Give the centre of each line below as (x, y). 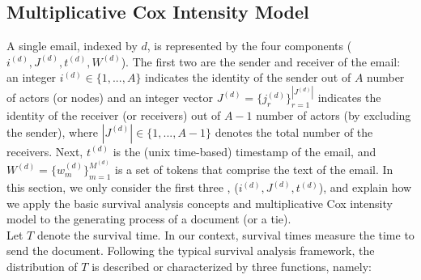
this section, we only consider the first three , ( (123, 187)
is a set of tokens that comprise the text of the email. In (254, 170)
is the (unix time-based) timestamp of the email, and (245, 151)
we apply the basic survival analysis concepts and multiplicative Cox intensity (200, 203)
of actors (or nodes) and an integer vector (110, 98)
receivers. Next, (45, 151)
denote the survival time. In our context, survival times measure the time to (225, 234)
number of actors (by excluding (334, 115)
